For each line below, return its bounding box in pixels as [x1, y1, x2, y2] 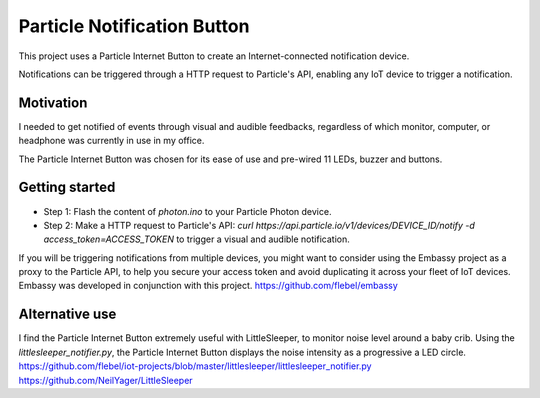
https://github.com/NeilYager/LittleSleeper [18, 374, 194, 386]
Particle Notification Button [18, 15, 250, 37]
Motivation [18, 94, 88, 111]
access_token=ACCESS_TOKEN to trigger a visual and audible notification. [43, 233, 350, 245]
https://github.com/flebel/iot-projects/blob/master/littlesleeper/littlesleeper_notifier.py [18, 360, 372, 372]
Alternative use [18, 306, 117, 323]
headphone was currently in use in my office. [18, 135, 205, 147]
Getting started [18, 179, 116, 196]
